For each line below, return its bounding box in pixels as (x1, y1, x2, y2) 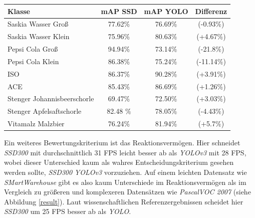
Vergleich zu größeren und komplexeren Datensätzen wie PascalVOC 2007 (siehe (4, 186, 251, 197)
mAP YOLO (144, 6, 188, 16)
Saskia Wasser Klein (8, 31, 70, 42)
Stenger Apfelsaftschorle (8, 106, 82, 116)
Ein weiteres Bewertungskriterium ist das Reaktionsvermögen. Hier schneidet (4, 137, 240, 148)
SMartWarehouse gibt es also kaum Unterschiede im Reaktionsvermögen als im (4, 176, 246, 187)
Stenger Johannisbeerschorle (8, 93, 94, 104)
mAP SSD (101, 6, 137, 16)
